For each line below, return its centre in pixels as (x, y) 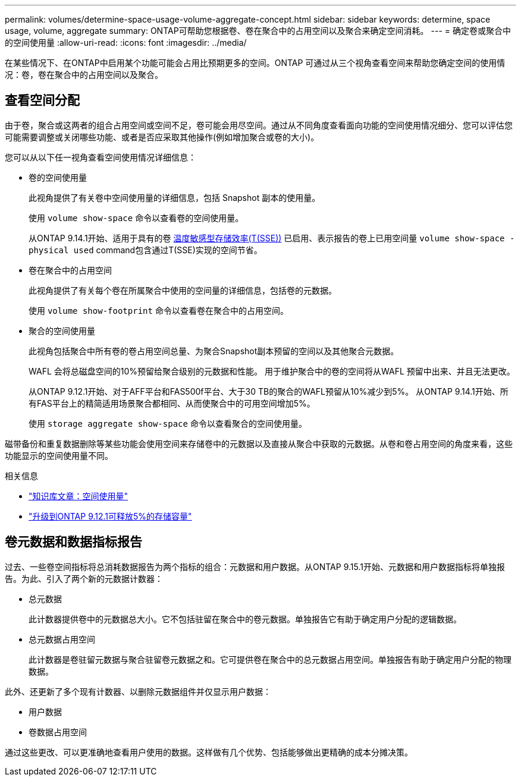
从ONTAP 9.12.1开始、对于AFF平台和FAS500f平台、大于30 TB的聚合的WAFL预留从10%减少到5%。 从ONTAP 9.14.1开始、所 (269, 391)
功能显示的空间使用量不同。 (59, 455)
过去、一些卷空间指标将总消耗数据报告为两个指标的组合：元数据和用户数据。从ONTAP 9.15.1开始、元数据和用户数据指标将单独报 (255, 566)
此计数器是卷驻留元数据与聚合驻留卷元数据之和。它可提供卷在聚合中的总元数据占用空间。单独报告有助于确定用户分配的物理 (270, 659)
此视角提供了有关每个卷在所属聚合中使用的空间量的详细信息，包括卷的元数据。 (183, 290)
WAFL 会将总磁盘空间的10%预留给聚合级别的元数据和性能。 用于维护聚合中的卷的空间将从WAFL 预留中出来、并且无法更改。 (272, 371)
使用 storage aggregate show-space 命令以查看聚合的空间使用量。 (168, 423)
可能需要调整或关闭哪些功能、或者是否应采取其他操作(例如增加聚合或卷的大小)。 (162, 137)
